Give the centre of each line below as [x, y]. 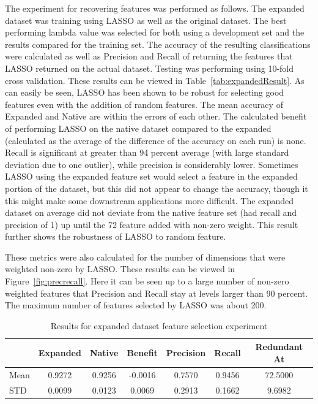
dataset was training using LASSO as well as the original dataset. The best [146, 20]
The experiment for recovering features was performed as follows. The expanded [155, 8]
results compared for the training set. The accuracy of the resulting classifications [158, 44]
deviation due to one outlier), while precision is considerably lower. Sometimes [152, 164]
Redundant [279, 347]
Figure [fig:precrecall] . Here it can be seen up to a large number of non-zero [147, 281]
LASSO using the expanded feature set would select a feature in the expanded [151, 176]
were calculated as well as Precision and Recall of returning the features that [149, 56]
